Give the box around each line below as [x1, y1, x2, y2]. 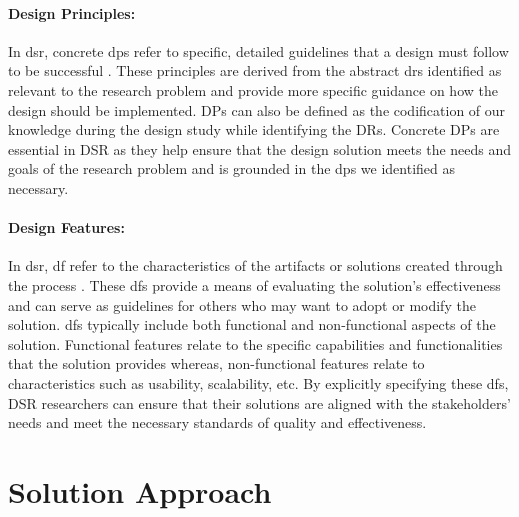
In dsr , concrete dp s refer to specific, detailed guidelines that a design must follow [8, 40, 509, 61]
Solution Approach [8, 470, 272, 511]
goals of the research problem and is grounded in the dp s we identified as [8, 158, 455, 179]
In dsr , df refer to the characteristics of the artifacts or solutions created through [8, 255, 503, 276]
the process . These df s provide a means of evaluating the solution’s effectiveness [8, 274, 501, 295]
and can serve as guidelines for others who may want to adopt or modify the [8, 294, 476, 315]
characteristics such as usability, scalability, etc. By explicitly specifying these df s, [8, 372, 509, 393]
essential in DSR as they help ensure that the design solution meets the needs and [8, 138, 512, 159]
